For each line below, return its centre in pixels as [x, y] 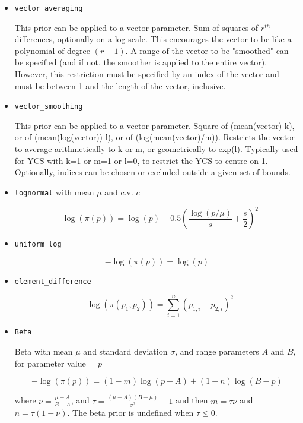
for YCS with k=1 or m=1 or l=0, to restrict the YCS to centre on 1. [141, 160]
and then [192, 400]
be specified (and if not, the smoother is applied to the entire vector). [141, 62]
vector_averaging [49, 8]
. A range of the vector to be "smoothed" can [207, 50]
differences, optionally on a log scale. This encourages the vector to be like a [153, 39]
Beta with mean [44, 351]
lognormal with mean [54, 192]
